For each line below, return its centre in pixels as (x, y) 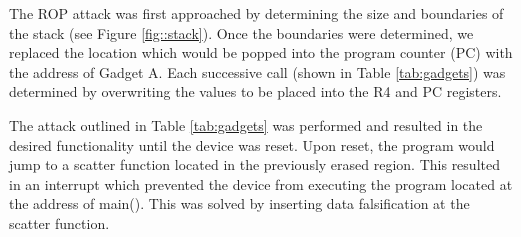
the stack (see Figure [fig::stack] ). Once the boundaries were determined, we (241, 32)
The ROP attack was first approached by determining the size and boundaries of (256, 13)
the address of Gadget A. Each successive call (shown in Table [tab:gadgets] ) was (257, 71)
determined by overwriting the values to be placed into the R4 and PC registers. (255, 91)
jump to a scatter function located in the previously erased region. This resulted (254, 164)
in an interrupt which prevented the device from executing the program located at (261, 183)
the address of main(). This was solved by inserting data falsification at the (239, 203)
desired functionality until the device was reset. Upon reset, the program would (252, 144)
